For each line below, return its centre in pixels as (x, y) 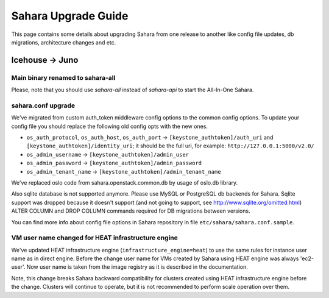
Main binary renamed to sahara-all (63, 77)
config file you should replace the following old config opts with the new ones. (110, 126)
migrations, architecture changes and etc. (64, 42)
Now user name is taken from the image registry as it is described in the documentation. (137, 267)
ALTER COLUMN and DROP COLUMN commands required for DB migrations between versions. (131, 211)
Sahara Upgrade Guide (70, 16)
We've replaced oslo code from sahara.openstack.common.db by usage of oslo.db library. (125, 182)
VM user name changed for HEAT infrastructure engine (94, 238)
